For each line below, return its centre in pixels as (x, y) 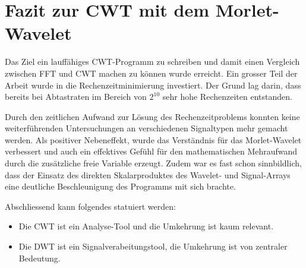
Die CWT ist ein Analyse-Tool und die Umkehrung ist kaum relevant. (146, 226)
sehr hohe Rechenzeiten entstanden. (227, 97)
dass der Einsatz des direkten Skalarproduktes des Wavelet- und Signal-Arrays (148, 174)
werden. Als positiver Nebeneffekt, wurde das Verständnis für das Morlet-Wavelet (153, 139)
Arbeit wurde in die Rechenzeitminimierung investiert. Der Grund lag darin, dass (153, 85)
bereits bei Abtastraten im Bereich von (76, 97)
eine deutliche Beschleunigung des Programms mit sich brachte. (120, 186)
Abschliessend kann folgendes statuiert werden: (90, 206)
